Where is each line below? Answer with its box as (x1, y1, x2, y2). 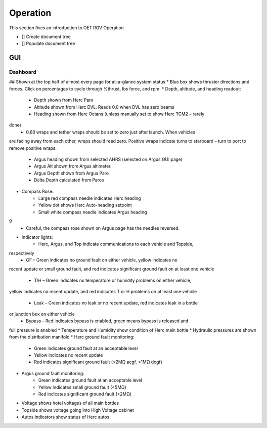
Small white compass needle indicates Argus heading (38, 209, 147, 215)
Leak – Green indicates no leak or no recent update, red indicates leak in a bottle (34, 300, 198, 306)
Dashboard (9, 69, 37, 76)
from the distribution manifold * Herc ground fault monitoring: (9, 334, 134, 340)
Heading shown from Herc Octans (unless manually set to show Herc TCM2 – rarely (34, 111, 205, 117)
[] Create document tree (21, 34, 71, 40)
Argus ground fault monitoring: (21, 370, 85, 376)
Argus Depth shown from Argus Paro (34, 170, 109, 176)
